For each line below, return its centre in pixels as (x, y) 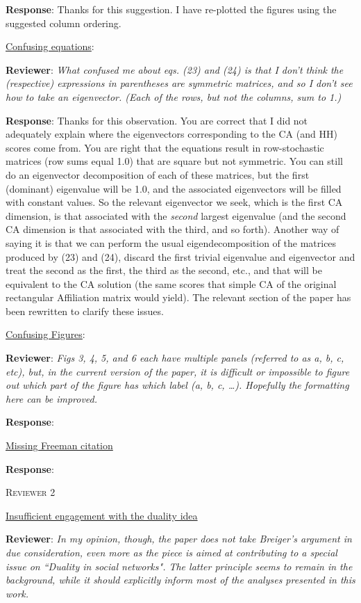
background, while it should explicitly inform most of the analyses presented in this (180, 580)
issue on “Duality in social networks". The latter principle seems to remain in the (179, 566)
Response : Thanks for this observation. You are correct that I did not (157, 120)
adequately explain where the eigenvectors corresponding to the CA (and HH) (171, 134)
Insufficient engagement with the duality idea (102, 515)
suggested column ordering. (64, 23)
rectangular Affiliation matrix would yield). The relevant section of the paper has (178, 297)
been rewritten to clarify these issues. (85, 311)
